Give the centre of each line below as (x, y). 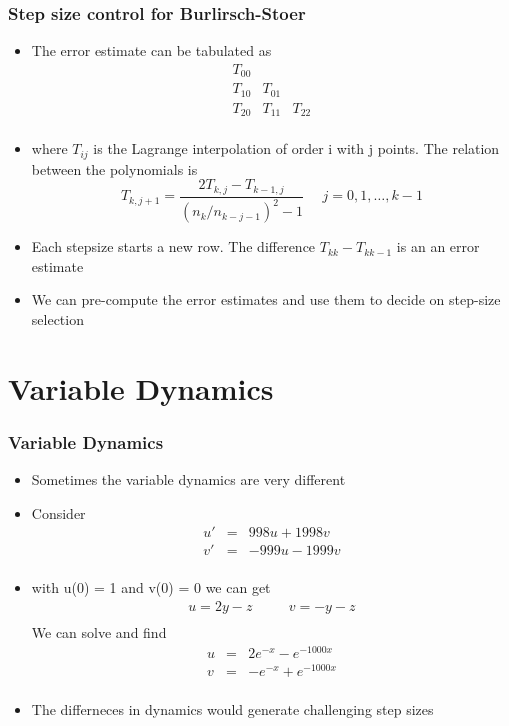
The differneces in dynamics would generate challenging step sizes (232, 708)
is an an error (438, 246)
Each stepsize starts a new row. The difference (173, 246)
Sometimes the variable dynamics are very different (188, 479)
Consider (58, 512)
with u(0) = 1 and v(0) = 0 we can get (151, 587)
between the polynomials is (114, 168)
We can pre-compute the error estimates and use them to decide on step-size (266, 299)
